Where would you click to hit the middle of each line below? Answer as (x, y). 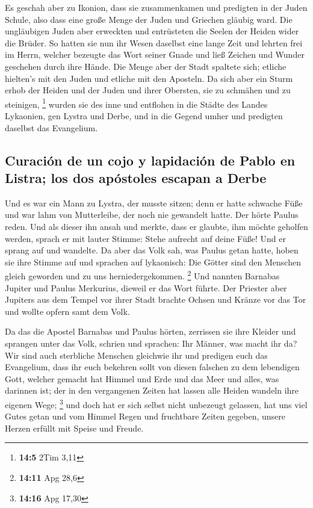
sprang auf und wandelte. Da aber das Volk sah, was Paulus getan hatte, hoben (152, 250)
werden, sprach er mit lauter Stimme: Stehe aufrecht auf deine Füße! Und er (145, 238)
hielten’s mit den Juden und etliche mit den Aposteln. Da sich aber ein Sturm (149, 78)
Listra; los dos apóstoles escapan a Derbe (136, 177)
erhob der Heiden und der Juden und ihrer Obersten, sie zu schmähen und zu (148, 90)
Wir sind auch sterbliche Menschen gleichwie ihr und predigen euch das (136, 355)
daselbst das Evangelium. (51, 127)
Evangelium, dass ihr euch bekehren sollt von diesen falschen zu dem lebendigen (152, 367)
